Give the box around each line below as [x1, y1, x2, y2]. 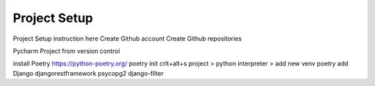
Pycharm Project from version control [12, 47, 121, 55]
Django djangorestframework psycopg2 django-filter [12, 69, 164, 77]
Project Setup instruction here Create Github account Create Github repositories [12, 34, 242, 43]
